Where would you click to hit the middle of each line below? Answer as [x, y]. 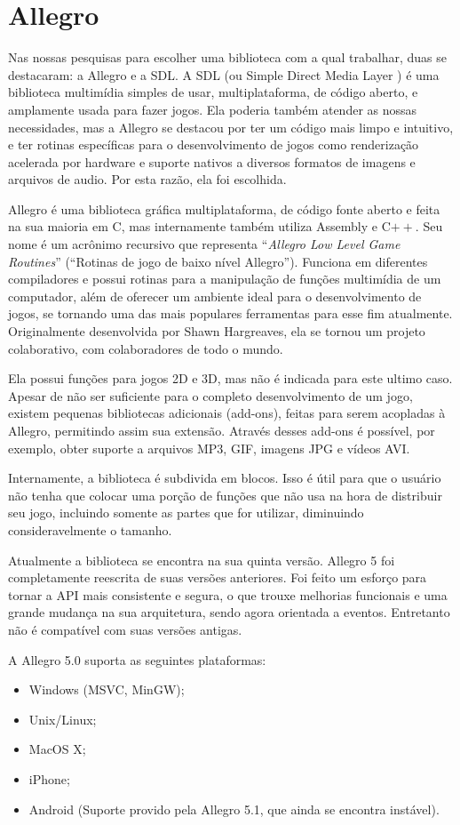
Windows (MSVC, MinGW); [107, 689]
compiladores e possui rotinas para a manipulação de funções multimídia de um [225, 279]
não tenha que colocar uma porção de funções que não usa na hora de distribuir [225, 495]
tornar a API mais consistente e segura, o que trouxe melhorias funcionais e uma [228, 594]
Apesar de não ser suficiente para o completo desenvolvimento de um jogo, [210, 395]
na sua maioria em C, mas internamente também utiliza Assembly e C [199, 226]
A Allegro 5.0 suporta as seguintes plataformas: [137, 659]
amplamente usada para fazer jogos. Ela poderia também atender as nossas [213, 109]
